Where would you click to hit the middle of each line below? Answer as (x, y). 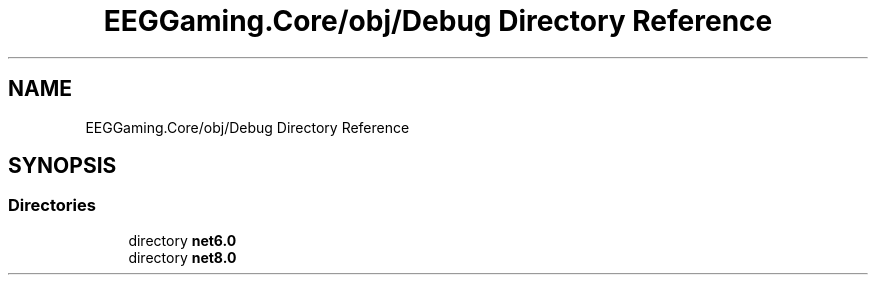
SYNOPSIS (62, 166)
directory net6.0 (182, 240)
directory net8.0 (182, 257)
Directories (52, 205)
